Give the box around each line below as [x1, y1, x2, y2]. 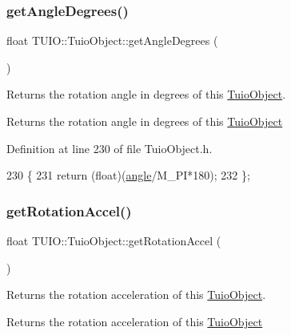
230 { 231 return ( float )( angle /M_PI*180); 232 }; [6, 167, 250, 184]
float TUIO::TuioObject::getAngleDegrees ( [6, 32, 218, 49]
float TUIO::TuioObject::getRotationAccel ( [6, 232, 221, 248]
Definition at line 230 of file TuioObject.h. [6, 139, 213, 156]
